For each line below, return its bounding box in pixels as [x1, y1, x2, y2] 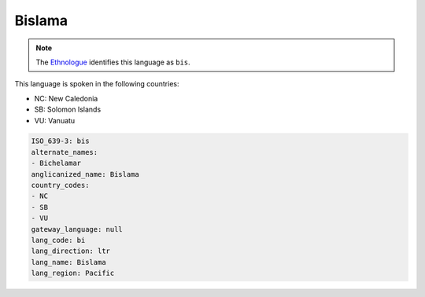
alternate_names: [31, 148, 98, 156]
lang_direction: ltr [31, 247, 110, 255]
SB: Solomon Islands [34, 104, 102, 114]
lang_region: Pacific [31, 269, 115, 278]
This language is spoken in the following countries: [14, 79, 179, 89]
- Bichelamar [31, 159, 82, 168]
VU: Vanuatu [34, 115, 76, 125]
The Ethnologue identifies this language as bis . [35, 57, 190, 67]
